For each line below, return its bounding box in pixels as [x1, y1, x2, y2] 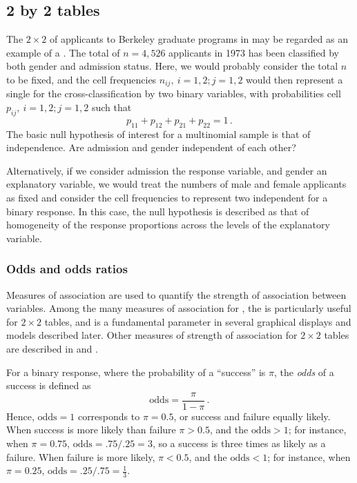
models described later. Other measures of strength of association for [6, 328, 298, 342]
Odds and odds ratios [6, 260, 128, 277]
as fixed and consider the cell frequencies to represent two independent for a [6, 190, 328, 204]
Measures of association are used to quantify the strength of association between [6, 287, 347, 302]
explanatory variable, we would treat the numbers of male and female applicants [6, 177, 347, 191]
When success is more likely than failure [6, 422, 176, 437]
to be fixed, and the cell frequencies [6, 72, 157, 86]
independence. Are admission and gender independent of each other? [6, 140, 296, 155]
